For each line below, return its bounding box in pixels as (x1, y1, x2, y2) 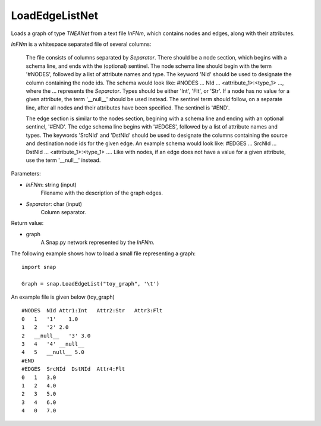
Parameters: (11, 170, 41, 177)
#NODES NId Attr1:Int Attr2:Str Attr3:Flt (21, 307, 163, 314)
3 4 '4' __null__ (21, 341, 84, 347)
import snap (21, 264, 56, 270)
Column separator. (40, 208, 86, 215)
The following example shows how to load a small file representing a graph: (11, 250, 196, 257)
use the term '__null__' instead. (26, 156, 101, 164)
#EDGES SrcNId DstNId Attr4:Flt (21, 366, 125, 372)
